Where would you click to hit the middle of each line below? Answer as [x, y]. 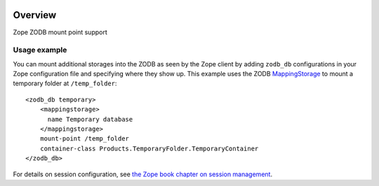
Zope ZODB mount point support [60, 32]
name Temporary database [90, 119]
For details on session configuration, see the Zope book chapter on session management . [143, 174]
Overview [35, 15]
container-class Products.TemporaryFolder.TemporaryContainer [149, 148]
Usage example [40, 50]
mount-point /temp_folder [85, 139]
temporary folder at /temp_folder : [65, 83]
